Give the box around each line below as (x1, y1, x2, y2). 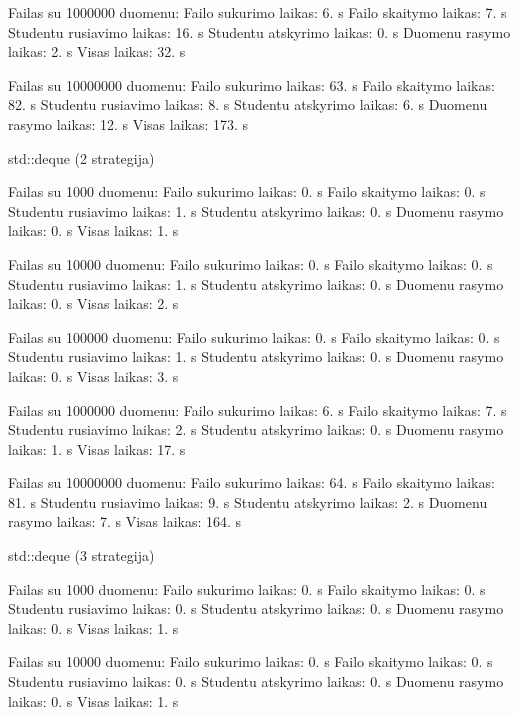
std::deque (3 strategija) (8, 545, 155, 566)
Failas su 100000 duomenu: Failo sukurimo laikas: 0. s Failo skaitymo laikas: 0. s (8, 326, 500, 347)
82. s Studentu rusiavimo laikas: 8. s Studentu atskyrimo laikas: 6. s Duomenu (8, 94, 488, 115)
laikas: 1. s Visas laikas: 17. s (8, 438, 186, 459)
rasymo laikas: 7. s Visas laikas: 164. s (8, 511, 242, 532)
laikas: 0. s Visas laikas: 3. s (8, 365, 179, 386)
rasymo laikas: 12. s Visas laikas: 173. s (8, 113, 249, 134)
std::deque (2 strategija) (8, 147, 155, 168)
